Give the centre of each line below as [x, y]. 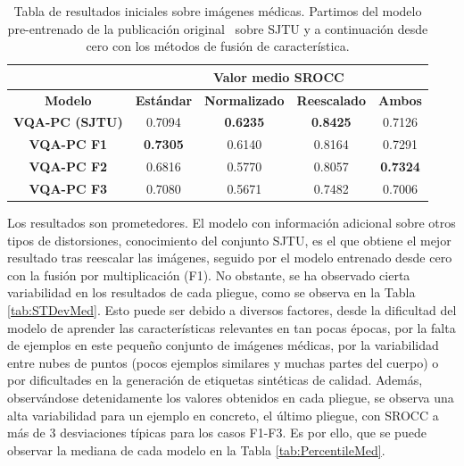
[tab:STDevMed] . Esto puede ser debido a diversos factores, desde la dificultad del [232, 310]
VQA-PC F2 [68, 166]
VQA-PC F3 [68, 188]
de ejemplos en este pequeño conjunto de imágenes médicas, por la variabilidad [223, 345]
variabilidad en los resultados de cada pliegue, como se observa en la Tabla [211, 292]
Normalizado [244, 100]
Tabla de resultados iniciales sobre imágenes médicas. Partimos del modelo [218, 11]
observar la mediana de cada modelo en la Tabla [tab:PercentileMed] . [196, 449]
